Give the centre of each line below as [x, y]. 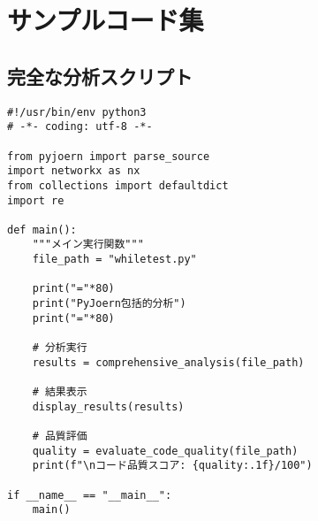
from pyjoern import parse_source [109, 156]
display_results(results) [108, 406]
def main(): [42, 230]
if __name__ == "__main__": [90, 495]
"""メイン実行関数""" [88, 245]
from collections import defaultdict [118, 185]
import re [36, 200]
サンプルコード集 [106, 20]
